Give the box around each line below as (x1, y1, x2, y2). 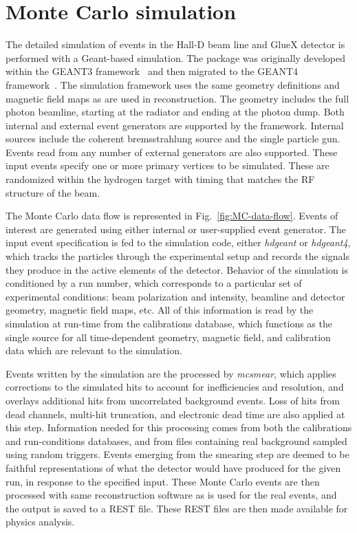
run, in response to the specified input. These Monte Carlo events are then (6, 474, 320, 488)
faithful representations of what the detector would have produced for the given (6, 460, 341, 475)
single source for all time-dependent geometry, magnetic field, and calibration (6, 329, 331, 344)
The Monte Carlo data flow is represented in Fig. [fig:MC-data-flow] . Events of (6, 208, 338, 223)
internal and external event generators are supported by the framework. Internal (6, 118, 344, 132)
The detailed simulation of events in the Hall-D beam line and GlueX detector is (6, 37, 345, 52)
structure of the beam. (6, 185, 100, 199)
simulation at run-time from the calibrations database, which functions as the (6, 316, 332, 330)
